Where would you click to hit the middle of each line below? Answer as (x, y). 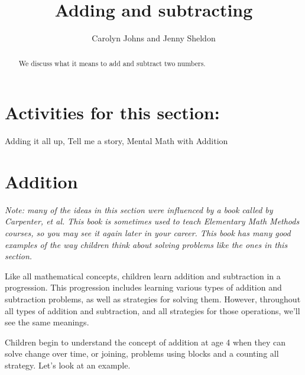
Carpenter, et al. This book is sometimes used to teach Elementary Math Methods (152, 221)
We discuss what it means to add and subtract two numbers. (112, 63)
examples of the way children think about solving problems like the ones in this (146, 244)
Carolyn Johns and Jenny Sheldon (154, 38)
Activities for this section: (112, 112)
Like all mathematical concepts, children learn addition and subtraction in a (143, 275)
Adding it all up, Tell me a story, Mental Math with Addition (116, 141)
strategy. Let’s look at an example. (68, 365)
